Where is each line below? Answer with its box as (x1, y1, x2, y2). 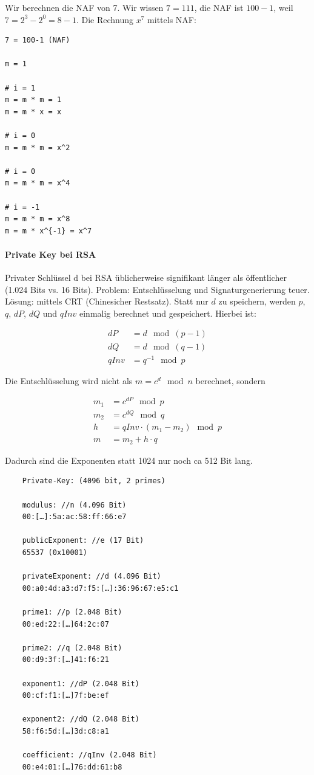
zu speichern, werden (218, 295, 296, 308)
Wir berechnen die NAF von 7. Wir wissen (5, 1, 164, 13)
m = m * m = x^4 (5, 179, 70, 188)
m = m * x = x (5, 107, 62, 116)
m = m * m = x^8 (5, 215, 70, 224)
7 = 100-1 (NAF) (5, 36, 70, 45)
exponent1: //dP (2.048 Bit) (22, 679, 139, 688)
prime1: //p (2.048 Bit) (22, 607, 122, 616)
